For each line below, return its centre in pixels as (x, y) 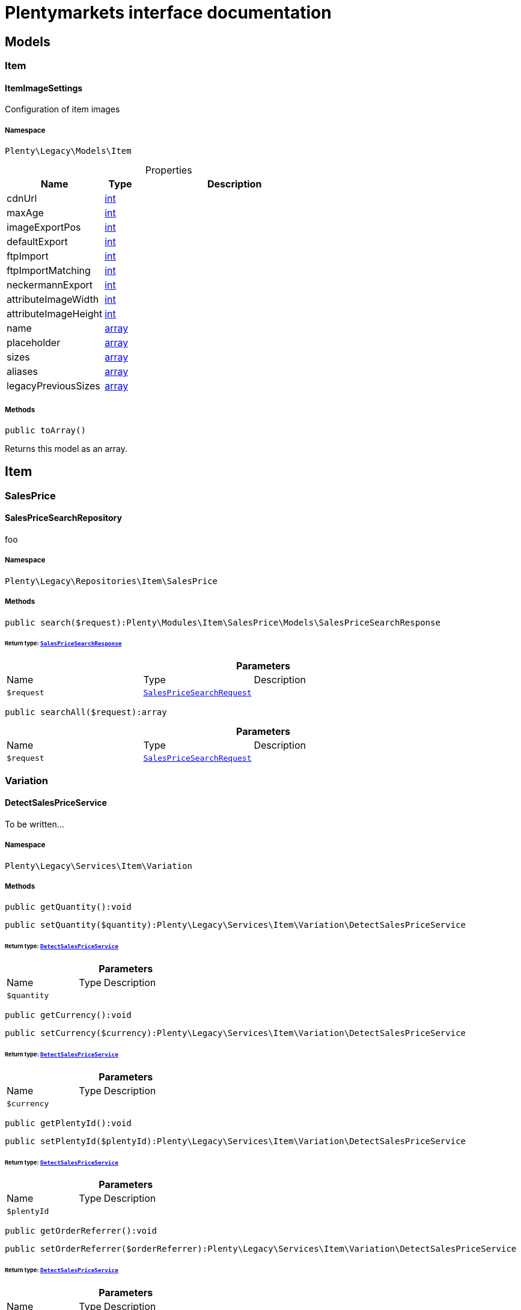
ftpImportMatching (49, 271)
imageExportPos (44, 227)
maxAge (25, 213)
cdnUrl (22, 199)
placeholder (34, 343)
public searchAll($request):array (86, 712)
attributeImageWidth (53, 300)
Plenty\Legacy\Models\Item (68, 151)
